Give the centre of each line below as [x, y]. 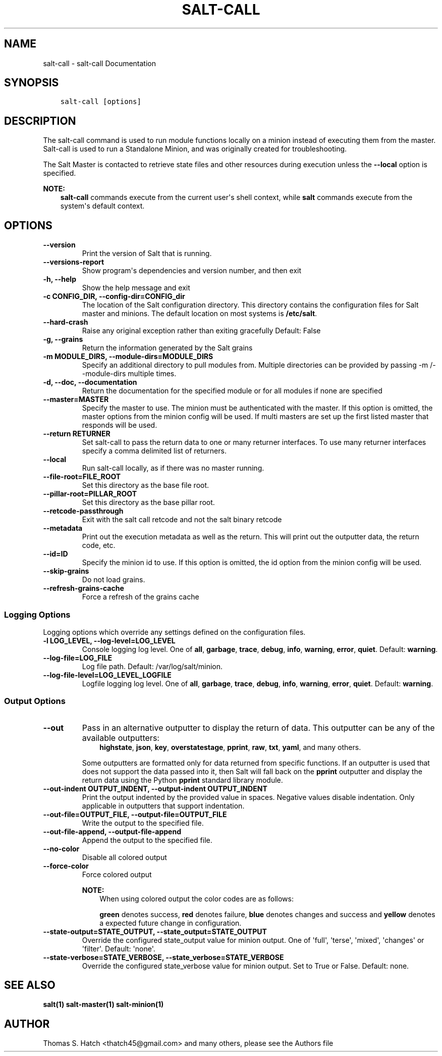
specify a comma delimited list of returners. [154, 451]
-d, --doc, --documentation [90, 382]
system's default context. [102, 206]
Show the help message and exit [136, 288]
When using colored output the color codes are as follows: [197, 898]
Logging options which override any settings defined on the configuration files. [174, 632]
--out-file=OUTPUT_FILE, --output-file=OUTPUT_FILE [135, 814]
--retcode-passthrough [83, 511]
